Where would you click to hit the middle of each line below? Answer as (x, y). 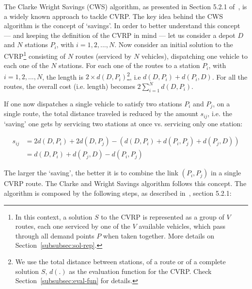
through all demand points (55, 235)
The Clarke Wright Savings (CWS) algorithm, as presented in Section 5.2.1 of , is (126, 6)
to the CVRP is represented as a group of (163, 216)
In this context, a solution (54, 216)
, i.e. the (220, 113)
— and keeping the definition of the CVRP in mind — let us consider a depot (120, 35)
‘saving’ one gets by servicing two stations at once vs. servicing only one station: (123, 123)
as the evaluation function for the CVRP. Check (140, 271)
